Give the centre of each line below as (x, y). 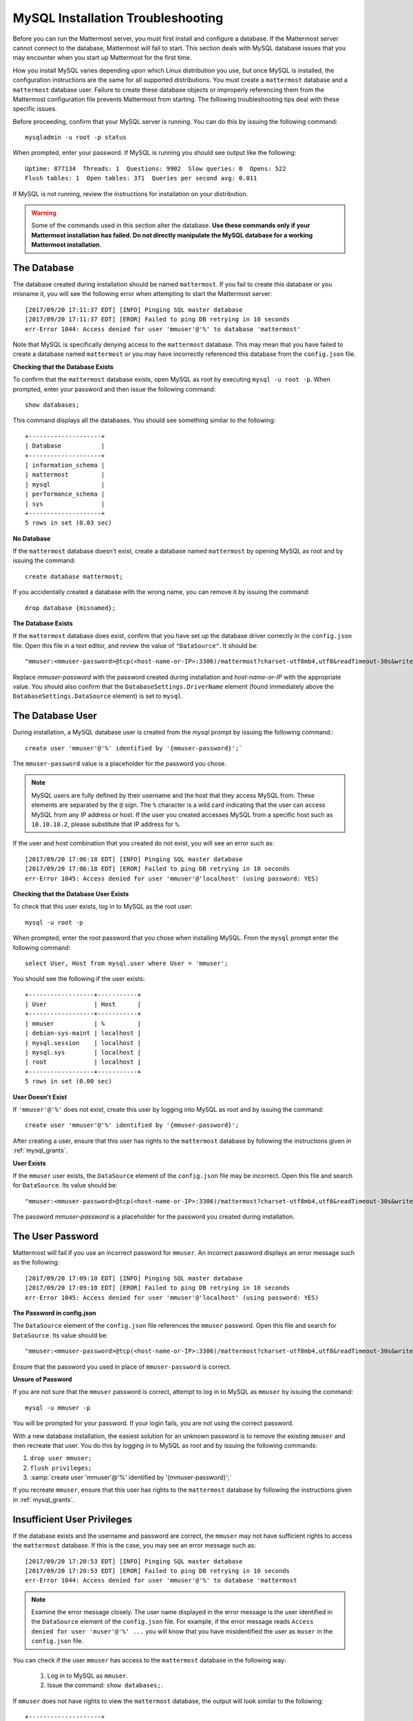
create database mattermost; (74, 576)
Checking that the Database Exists (63, 367)
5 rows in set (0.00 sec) (69, 1081)
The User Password (56, 1236)
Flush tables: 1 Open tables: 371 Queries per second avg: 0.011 (141, 178)
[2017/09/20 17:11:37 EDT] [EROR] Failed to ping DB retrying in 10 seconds (158, 319)
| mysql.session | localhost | (83, 1043)
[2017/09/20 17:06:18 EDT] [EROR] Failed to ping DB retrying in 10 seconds (158, 869)
